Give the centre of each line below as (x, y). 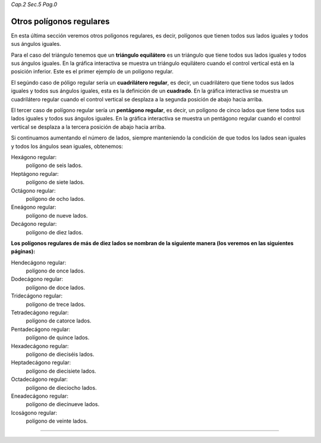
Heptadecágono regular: (41, 363)
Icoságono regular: (34, 413)
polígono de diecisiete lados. (61, 371)
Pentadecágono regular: (41, 329)
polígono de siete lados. (55, 182)
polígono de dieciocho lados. (62, 388)
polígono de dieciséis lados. (60, 354)
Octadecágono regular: (40, 379)
